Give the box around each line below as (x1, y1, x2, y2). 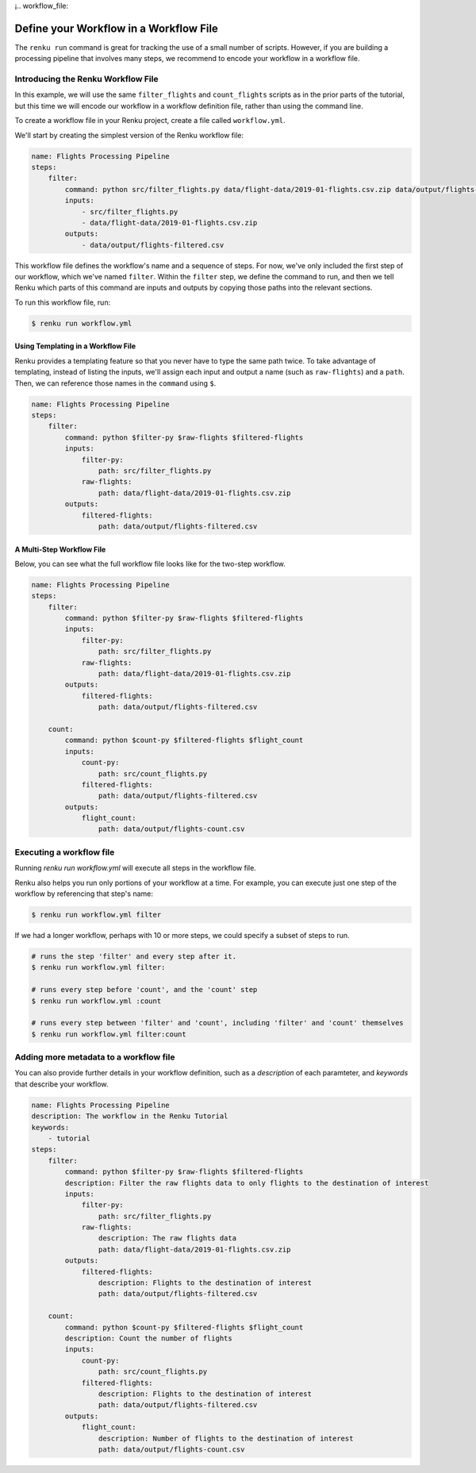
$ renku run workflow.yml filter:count (31, 1029, 186, 1039)
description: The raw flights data (98, 1234, 237, 1243)
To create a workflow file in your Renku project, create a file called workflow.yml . (14, 116, 286, 125)
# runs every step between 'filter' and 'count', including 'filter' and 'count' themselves (31, 1018, 404, 1028)
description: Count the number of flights (64, 1333, 233, 1343)
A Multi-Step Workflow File (14, 544, 106, 554)
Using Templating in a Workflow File (14, 341, 136, 351)
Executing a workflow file (14, 846, 115, 857)
